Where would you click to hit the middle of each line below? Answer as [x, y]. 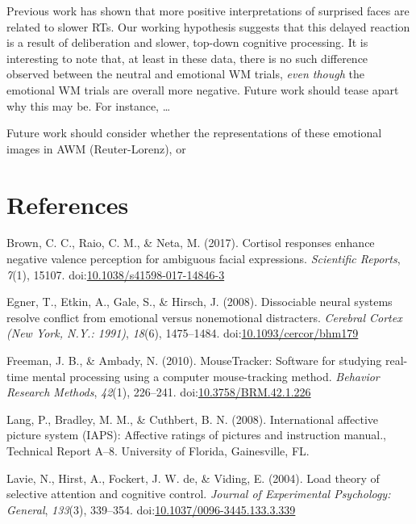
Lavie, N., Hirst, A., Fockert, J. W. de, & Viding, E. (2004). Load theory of [193, 478]
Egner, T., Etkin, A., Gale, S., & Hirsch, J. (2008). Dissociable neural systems [200, 302]
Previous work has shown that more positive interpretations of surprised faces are [208, 10]
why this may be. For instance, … [89, 105]
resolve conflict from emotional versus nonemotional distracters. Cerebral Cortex [204, 317]
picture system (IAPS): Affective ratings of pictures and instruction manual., [196, 435]
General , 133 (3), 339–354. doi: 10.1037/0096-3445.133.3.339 [151, 509]
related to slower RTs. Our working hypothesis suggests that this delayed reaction [208, 26]
